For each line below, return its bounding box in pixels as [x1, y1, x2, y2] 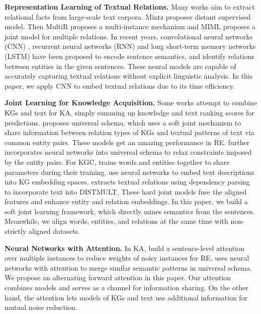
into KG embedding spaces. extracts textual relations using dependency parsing [5, 176, 250, 187]
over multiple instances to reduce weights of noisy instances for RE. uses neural [5, 253, 249, 263]
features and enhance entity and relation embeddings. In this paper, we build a [5, 196, 248, 207]
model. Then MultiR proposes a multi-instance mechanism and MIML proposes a [5, 21, 256, 32]
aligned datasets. [28, 226, 80, 236]
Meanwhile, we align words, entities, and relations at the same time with [5, 216, 228, 226]
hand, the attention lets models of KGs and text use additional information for [5, 292, 248, 302]
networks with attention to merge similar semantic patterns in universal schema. [5, 262, 252, 273]
